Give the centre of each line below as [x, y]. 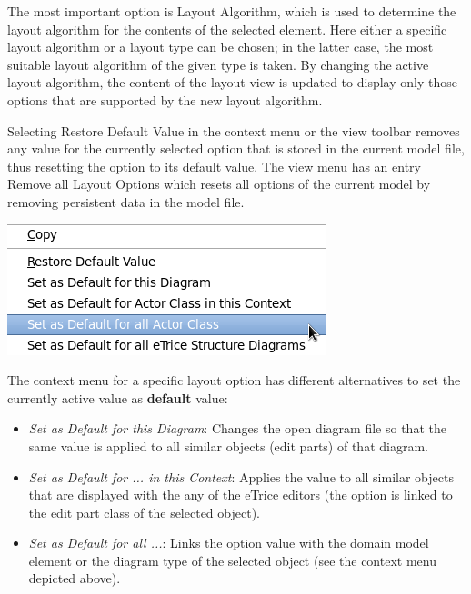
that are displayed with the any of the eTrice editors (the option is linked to [241, 495]
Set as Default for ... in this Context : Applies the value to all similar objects [241, 476]
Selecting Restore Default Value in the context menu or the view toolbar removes [234, 130]
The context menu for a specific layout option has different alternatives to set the [234, 380]
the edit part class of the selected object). [144, 512]
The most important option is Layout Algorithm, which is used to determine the [232, 11]
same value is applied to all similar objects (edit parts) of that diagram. [228, 445]
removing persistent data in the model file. [126, 201]
